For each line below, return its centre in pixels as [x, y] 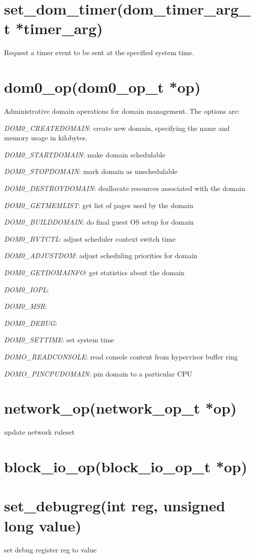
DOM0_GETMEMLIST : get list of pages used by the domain [99, 205]
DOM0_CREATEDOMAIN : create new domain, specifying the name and [117, 128]
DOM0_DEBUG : [31, 323]
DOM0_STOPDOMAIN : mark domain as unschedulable [91, 171]
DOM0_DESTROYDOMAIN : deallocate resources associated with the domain [125, 188]
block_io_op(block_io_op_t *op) [126, 467]
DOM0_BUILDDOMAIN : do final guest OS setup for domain [99, 222]
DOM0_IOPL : [26, 289]
